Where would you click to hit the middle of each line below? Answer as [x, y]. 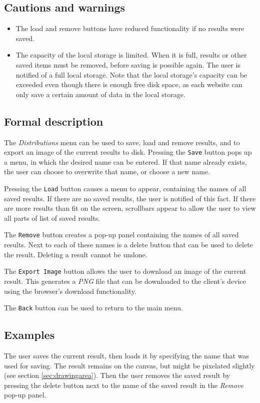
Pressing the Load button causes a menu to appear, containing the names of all [125, 188]
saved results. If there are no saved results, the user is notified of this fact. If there [130, 198]
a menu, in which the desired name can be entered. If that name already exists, [125, 161]
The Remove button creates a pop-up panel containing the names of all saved [121, 235]
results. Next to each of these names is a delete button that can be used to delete [128, 245]
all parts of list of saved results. [52, 218]
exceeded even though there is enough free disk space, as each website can [129, 84]
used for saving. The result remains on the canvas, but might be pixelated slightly [129, 365]
